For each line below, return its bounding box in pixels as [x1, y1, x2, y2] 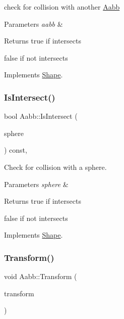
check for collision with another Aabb [4, 2, 120, 12]
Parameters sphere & [4, 178, 69, 189]
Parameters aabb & [4, 18, 63, 29]
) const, [4, 145, 27, 155]
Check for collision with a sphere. [4, 161, 107, 172]
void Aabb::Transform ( [4, 271, 77, 282]
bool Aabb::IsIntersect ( [4, 111, 78, 121]
